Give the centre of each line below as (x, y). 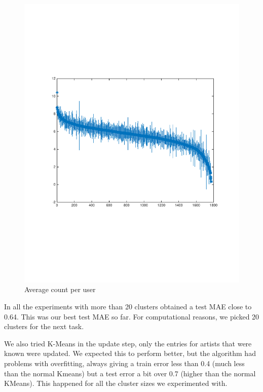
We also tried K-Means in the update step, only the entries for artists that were (128, 343)
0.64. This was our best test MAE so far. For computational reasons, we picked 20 (132, 316)
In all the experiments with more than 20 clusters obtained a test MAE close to (128, 307)
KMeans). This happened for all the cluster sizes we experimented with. (116, 383)
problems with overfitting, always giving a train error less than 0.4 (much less (124, 363)
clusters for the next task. (44, 326)
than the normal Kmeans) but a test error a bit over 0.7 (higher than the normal (130, 373)
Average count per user (60, 289)
